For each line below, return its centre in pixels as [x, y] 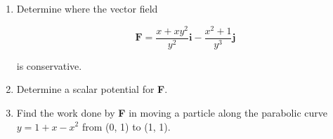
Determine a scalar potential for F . [92, 89]
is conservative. [49, 65]
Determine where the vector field [87, 8]
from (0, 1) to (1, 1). [126, 126]
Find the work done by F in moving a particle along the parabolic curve [172, 112]
